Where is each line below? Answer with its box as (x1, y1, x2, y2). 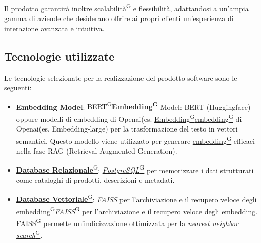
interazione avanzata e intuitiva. (4, 23, 105, 33)
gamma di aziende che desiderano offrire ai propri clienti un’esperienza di (4, 13, 234, 24)
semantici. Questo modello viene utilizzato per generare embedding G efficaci (16, 134, 255, 146)
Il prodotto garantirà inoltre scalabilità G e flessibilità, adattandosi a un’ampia (4, 2, 249, 13)
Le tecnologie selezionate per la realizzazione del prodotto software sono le (4, 72, 237, 83)
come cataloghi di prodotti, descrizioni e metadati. (16, 175, 175, 185)
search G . (16, 228, 43, 240)
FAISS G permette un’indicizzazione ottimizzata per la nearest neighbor (16, 216, 238, 228)
